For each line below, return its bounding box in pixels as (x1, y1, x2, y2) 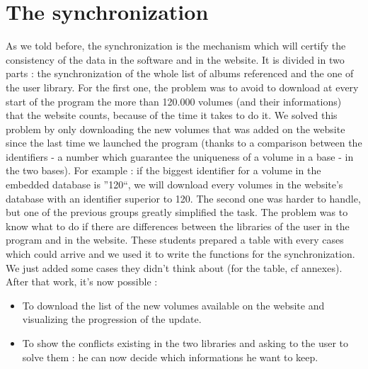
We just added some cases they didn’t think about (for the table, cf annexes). (6, 260, 343, 275)
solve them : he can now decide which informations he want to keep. (22, 349, 318, 364)
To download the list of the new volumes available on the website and (22, 297, 325, 312)
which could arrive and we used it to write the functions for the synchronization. (6, 246, 355, 261)
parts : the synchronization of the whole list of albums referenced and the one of (6, 66, 354, 81)
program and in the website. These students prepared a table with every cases (6, 232, 344, 247)
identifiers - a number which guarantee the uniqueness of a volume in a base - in (6, 149, 354, 164)
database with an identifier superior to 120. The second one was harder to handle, (6, 191, 361, 205)
